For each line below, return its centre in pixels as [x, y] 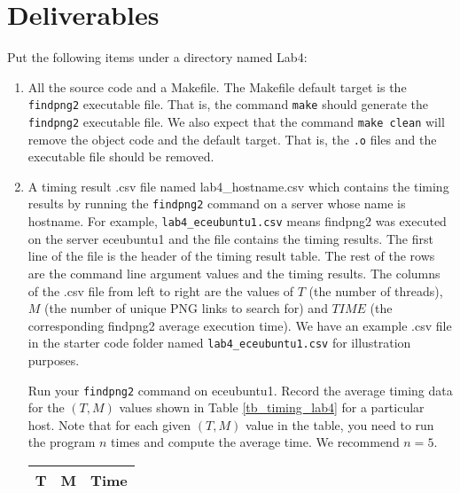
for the [46, 407]
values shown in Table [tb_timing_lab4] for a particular [272, 407]
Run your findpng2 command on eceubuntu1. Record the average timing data [240, 390]
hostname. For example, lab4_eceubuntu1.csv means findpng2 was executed [237, 221]
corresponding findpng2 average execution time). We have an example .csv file [240, 325]
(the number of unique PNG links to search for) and [186, 308]
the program [62, 442]
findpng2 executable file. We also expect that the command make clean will [236, 121]
